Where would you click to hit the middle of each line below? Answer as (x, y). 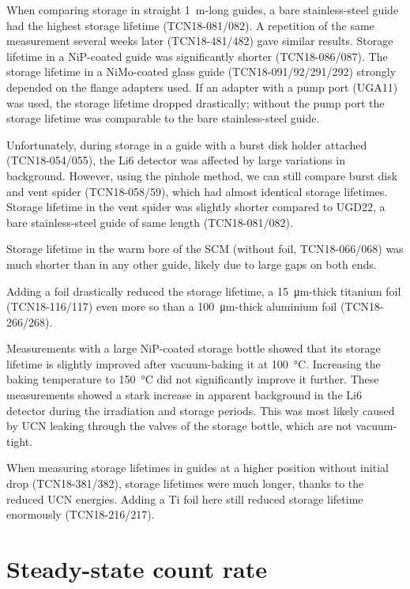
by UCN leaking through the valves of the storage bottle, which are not (179, 426)
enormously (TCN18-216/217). (81, 514)
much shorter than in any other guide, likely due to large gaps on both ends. (192, 264)
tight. (20, 441)
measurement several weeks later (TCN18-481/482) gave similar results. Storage (200, 41)
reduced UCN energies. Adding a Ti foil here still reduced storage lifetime (185, 498)
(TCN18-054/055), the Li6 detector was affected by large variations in (176, 160)
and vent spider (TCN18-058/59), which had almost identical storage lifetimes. (197, 191)
